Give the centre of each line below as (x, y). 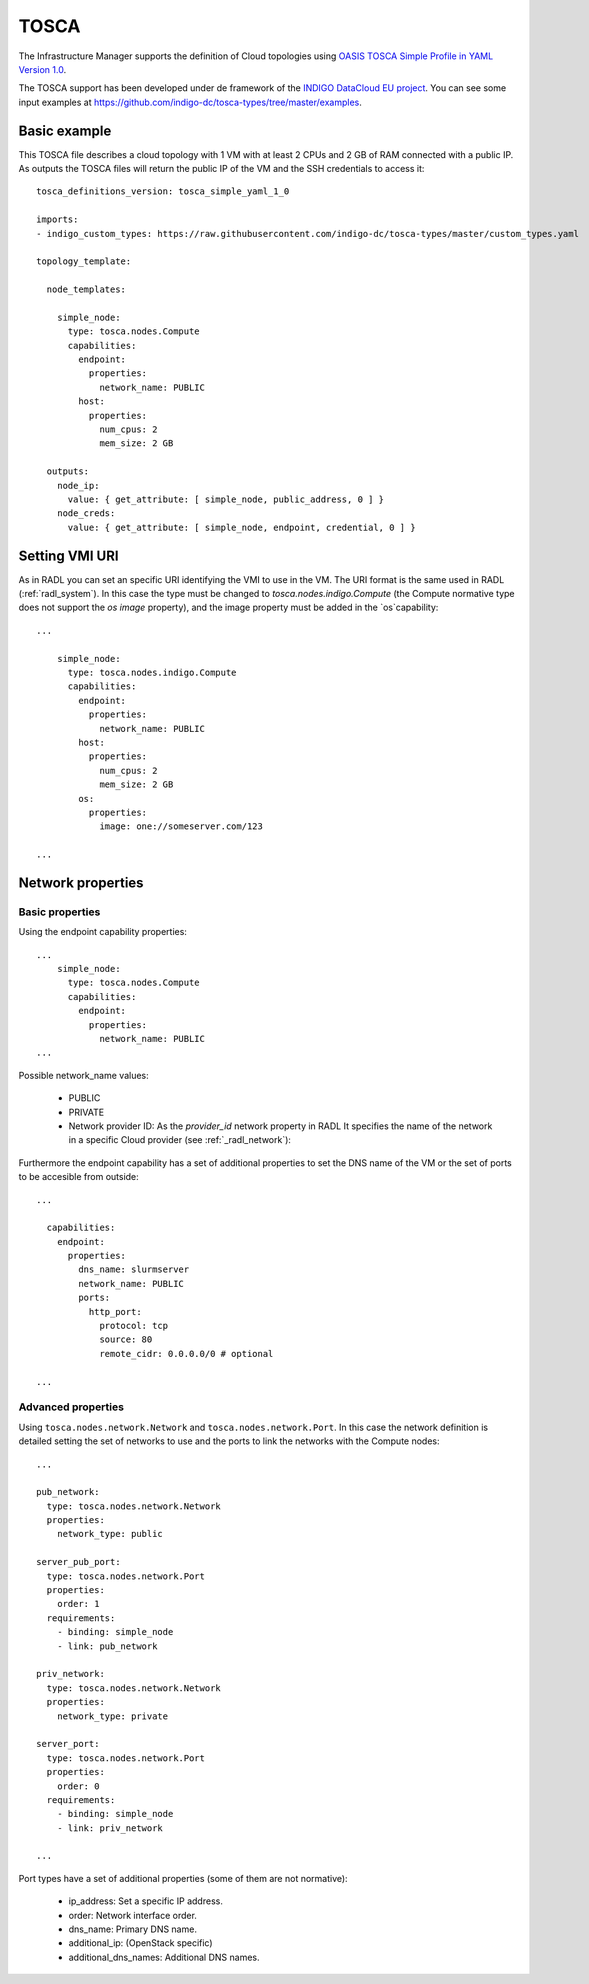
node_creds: (86, 513)
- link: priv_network (110, 1828)
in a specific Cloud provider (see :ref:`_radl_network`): (180, 1140)
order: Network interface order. (132, 1915)
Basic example (65, 130)
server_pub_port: (78, 1562)
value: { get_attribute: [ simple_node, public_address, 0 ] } (226, 499)
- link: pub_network (107, 1646)
